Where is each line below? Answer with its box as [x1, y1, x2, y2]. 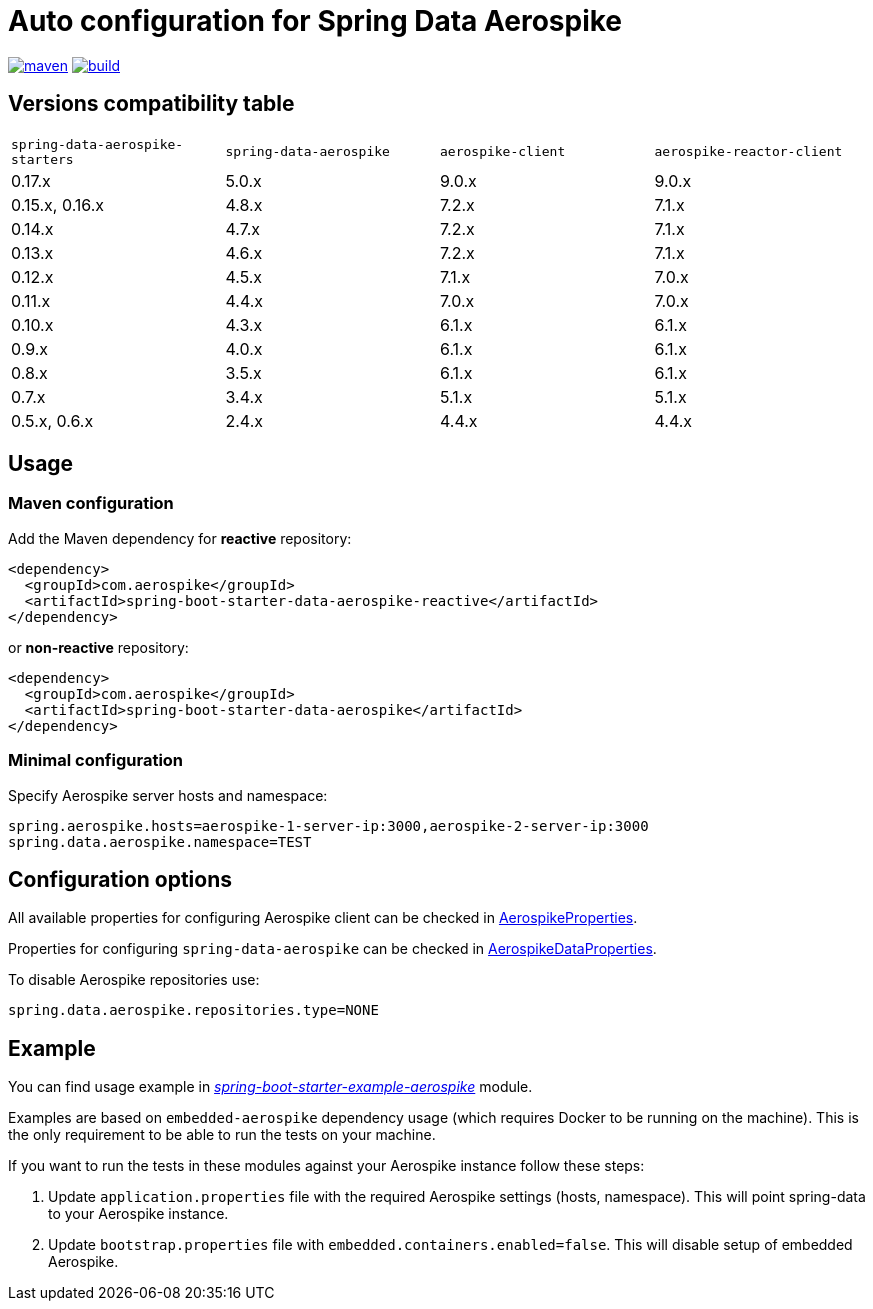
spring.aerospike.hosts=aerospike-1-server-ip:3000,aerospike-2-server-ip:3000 [8, 817, 649, 834]
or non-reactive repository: [8, 638, 189, 656]
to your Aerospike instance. [48, 1205, 229, 1223]
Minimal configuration [8, 750, 184, 771]
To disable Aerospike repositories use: [8, 971, 260, 989]
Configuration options [8, 866, 233, 892]
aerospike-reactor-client [654, 144, 843, 160]
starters [11, 151, 74, 167]
